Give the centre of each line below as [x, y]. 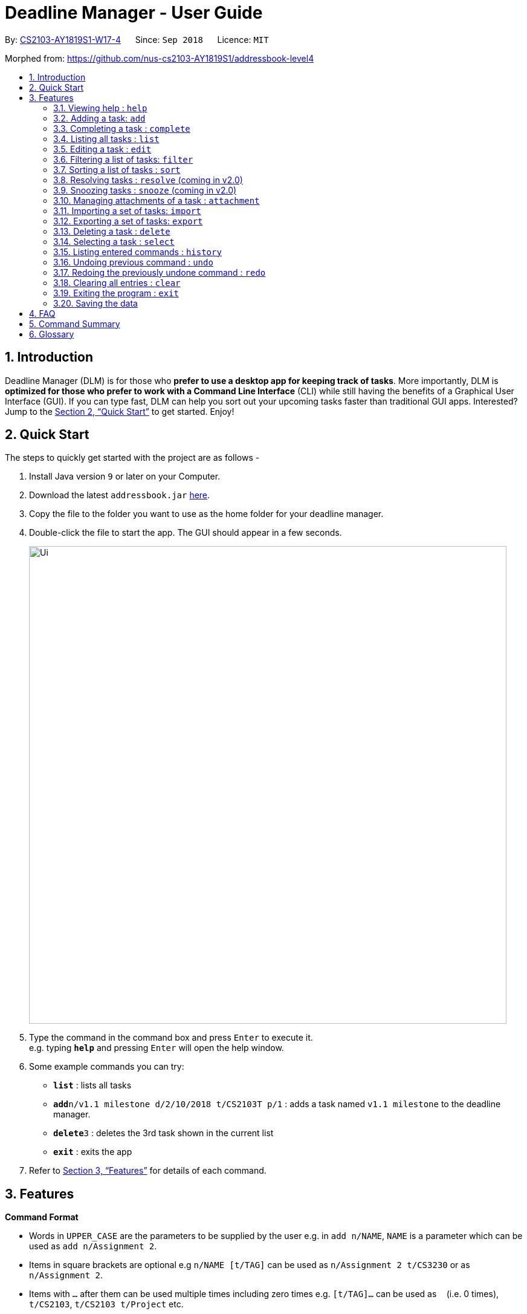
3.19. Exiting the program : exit [116, 293]
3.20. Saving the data [95, 303]
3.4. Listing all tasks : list [106, 138]
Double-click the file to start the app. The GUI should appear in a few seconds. [186, 533]
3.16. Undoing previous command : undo [133, 262]
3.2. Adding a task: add [99, 118]
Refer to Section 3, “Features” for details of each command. [148, 1171]
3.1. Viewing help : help [100, 108]
